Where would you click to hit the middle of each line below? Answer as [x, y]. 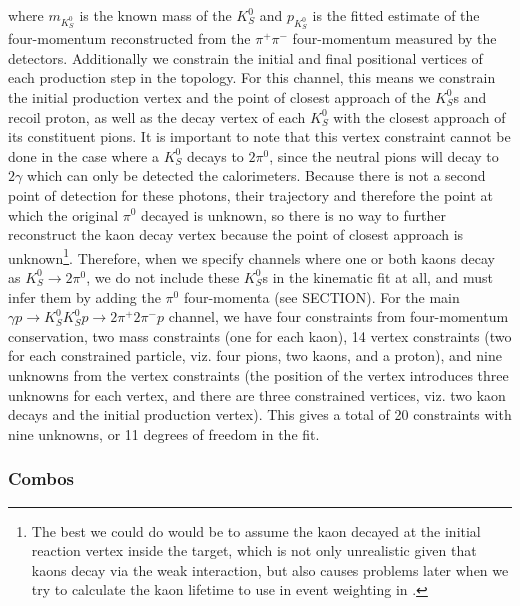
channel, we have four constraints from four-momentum [338, 316]
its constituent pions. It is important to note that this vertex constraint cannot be [259, 136]
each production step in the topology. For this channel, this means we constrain [252, 77]
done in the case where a [83, 155]
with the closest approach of [419, 116]
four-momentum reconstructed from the [129, 38]
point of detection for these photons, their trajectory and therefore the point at [250, 194]
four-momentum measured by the [394, 38]
